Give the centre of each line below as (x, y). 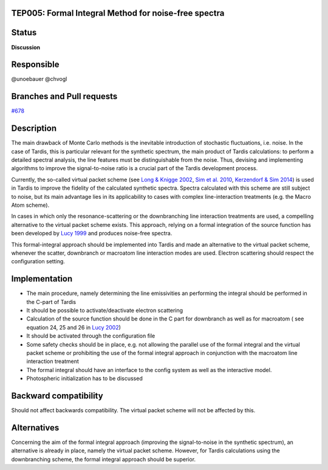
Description (34, 129)
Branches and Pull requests (64, 96)
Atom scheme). (30, 205)
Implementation (42, 279)
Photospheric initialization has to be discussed (84, 378)
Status (24, 33)
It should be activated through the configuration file (91, 336)
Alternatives (35, 428)
